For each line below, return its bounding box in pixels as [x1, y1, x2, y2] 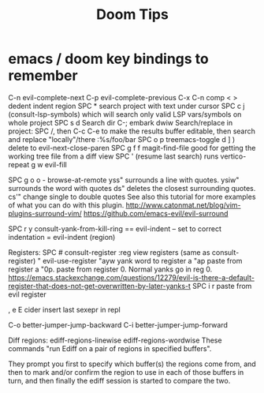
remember [8, 67, 78, 84]
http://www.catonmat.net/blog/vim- [125, 200, 241, 210]
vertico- [220, 152, 247, 161]
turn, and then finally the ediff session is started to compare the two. [8, 376, 231, 385]
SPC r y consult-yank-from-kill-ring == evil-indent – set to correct [8, 223, 222, 234]
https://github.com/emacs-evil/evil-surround [83, 208, 229, 218]
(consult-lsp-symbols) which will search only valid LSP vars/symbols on [8, 109, 242, 119]
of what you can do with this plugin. [8, 200, 125, 210]
